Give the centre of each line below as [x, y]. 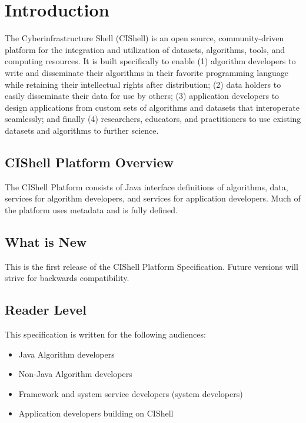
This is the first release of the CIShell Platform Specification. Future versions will [152, 266]
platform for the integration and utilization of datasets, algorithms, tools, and [145, 49]
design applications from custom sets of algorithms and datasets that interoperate [152, 107]
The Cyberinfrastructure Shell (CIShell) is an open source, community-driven [144, 38]
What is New [46, 241]
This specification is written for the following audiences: [105, 334]
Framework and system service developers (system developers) [131, 393]
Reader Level [46, 310]
